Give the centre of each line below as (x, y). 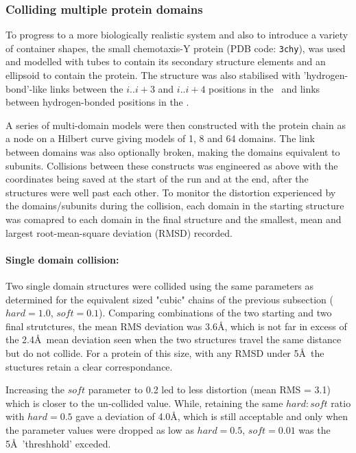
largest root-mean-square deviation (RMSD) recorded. (119, 232)
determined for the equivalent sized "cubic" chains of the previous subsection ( (170, 299)
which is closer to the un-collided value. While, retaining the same (144, 403)
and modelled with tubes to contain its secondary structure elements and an (166, 61)
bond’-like (26, 88)
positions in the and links (264, 88)
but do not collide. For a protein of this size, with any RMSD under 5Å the (165, 352)
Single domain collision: (62, 259)
